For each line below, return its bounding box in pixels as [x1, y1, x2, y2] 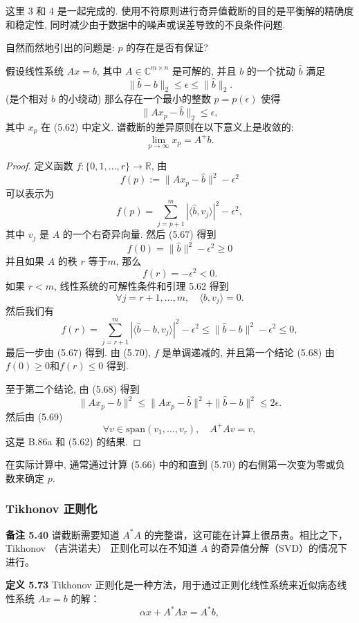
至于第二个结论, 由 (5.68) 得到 [6, 382, 140, 396]
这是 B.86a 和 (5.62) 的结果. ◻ [6, 434, 141, 448]
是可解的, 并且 [172, 63, 237, 77]
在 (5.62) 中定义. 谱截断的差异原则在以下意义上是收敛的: [41, 120, 294, 133]
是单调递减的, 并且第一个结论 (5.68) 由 [162, 344, 335, 359]
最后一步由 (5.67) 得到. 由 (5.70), [6, 344, 151, 359]
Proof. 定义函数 [6, 158, 73, 173]
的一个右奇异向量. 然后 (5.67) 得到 [62, 227, 217, 241]
